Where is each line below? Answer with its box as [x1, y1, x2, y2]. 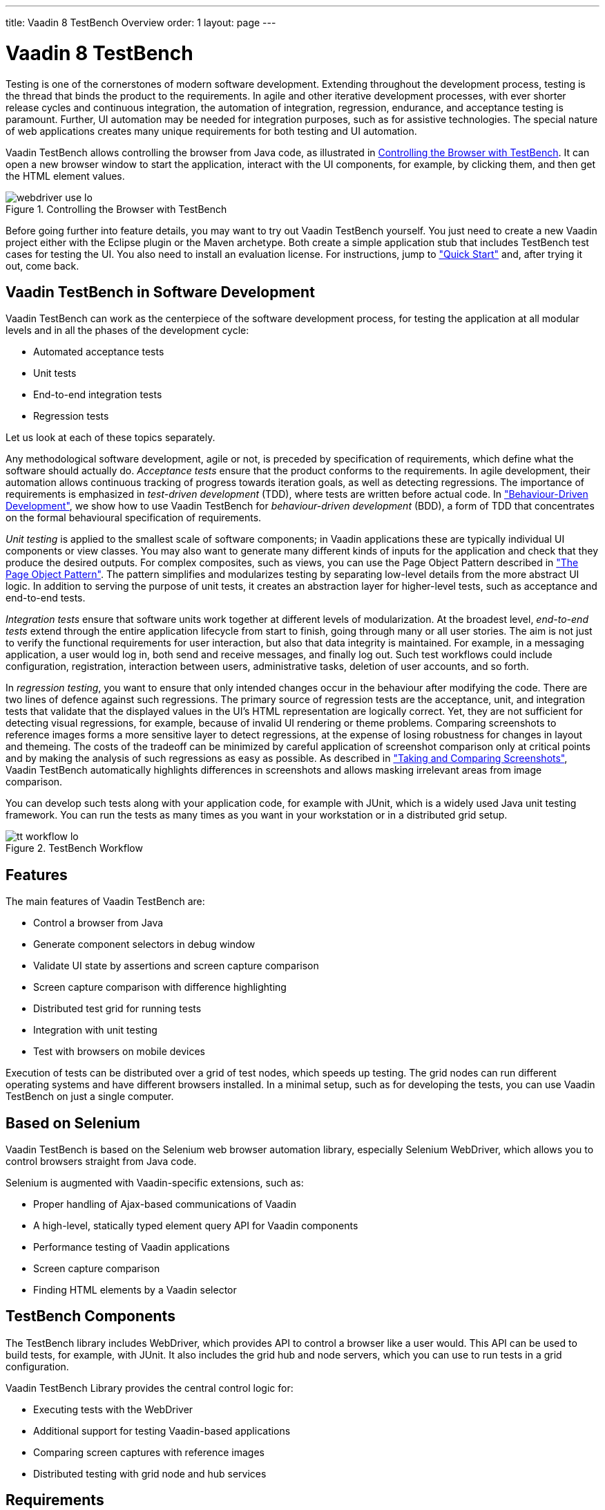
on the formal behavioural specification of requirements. [6, 512, 262, 524]
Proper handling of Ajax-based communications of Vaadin [33, 1198, 296, 1211]
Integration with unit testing [33, 1024, 157, 1036]
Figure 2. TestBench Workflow [6, 842, 143, 855]
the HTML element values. [6, 169, 125, 182]
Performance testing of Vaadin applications [33, 1241, 230, 1253]
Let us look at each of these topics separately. [6, 431, 215, 444]
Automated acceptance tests [33, 346, 164, 358]
